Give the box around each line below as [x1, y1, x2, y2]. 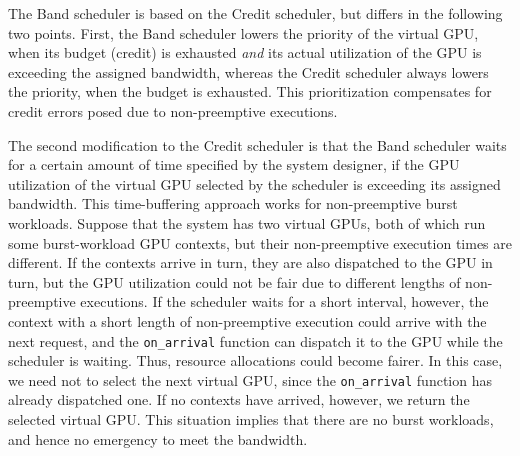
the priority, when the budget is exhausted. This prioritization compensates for [8, 81, 492, 102]
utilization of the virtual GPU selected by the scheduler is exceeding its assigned [8, 173, 501, 194]
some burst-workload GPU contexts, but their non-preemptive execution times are [8, 232, 512, 253]
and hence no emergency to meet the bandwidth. [8, 428, 308, 449]
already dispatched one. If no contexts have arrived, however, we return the [8, 389, 470, 410]
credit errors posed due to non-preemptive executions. [8, 100, 338, 121]
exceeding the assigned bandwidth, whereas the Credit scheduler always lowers [8, 61, 489, 82]
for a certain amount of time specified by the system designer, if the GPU [8, 154, 460, 175]
